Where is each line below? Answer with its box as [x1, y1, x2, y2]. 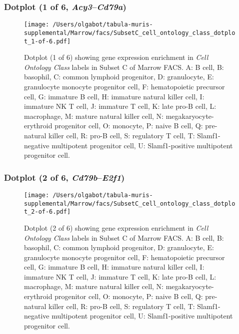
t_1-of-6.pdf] [24, 37, 71, 45]
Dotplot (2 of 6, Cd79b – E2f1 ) [4, 171, 125, 183]
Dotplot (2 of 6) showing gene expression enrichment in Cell [24, 222, 208, 233]
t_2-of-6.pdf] [24, 208, 71, 216]
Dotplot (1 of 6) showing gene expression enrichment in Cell [24, 52, 208, 62]
